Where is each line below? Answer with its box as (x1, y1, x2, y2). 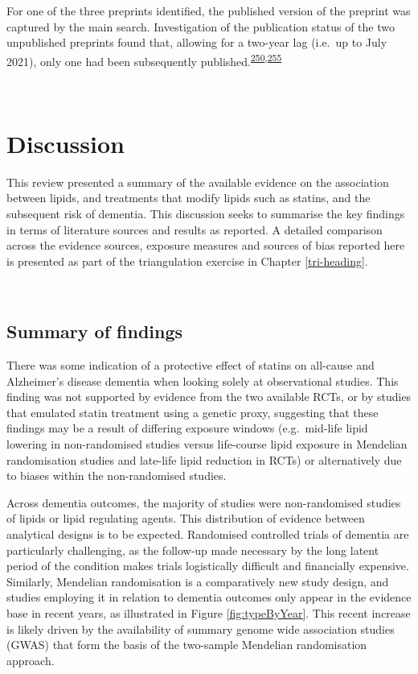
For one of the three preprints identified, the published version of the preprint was (6, 2, 411, 19)
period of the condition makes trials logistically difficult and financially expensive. (6, 557, 409, 574)
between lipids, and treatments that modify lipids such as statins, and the (6, 189, 371, 206)
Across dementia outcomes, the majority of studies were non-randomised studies (6, 494, 401, 511)
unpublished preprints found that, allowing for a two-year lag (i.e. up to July (6, 34, 387, 51)
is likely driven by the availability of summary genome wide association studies (6, 620, 395, 637)
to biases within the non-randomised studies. (6, 467, 227, 484)
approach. (6, 651, 55, 668)
